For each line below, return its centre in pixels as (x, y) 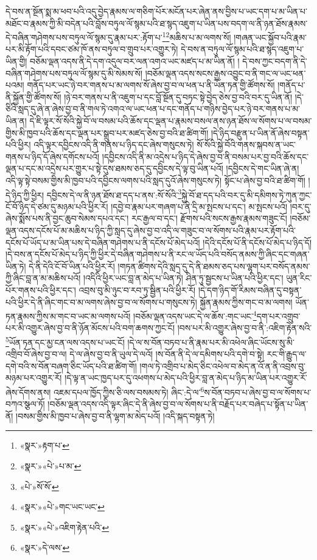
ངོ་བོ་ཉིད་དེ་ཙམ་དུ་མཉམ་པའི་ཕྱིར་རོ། (57, 206)
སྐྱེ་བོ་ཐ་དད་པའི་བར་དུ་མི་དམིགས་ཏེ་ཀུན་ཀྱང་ (247, 194)
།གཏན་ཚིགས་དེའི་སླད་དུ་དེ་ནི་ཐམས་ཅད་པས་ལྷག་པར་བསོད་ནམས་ (214, 266)
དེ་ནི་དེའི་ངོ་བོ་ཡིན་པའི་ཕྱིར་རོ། (72, 266)
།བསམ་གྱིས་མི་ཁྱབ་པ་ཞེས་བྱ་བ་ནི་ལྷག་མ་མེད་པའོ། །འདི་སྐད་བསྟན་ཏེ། (115, 415)
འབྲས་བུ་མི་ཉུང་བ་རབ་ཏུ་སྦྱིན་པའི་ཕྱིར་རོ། (137, 289)
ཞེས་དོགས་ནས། (28, 392)
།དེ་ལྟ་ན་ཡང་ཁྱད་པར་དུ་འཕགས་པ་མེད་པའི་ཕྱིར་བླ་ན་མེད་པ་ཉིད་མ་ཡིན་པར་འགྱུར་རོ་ (186, 378)
